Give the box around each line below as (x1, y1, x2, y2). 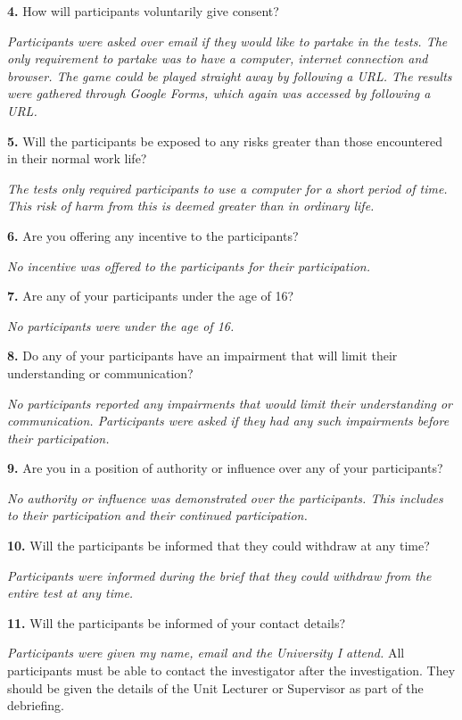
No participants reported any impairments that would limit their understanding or (7, 393, 453, 412)
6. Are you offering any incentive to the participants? (7, 226, 299, 244)
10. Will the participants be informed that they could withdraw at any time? (7, 536, 430, 555)
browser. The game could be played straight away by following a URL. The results (7, 66, 452, 85)
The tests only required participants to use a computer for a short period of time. (7, 178, 448, 197)
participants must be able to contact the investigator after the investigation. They (7, 661, 456, 680)
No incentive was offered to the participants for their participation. (7, 256, 371, 275)
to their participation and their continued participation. (7, 506, 308, 525)
